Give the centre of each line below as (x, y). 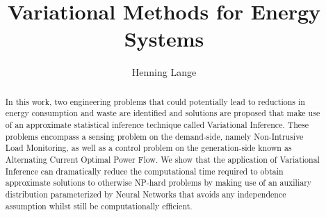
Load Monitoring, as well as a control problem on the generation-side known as (148, 148)
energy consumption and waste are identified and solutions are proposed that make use (163, 113)
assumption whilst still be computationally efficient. (99, 206)
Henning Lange (164, 72)
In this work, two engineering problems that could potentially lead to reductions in (155, 101)
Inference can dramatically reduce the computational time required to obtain (144, 171)
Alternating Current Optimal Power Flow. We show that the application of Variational (162, 159)
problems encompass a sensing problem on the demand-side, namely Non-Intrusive (154, 136)
